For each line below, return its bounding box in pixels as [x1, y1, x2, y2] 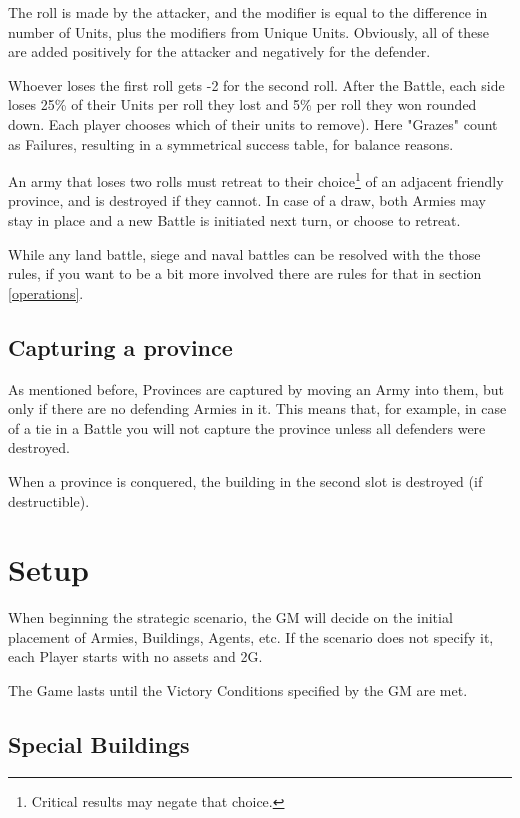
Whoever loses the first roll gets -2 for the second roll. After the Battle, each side [8, 74, 505, 95]
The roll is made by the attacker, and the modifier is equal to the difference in [8, 2, 488, 22]
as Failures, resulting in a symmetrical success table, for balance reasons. [8, 133, 454, 154]
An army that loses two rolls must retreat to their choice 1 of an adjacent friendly [8, 168, 504, 191]
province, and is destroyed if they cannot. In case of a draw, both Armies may [8, 190, 487, 211]
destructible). [8, 490, 90, 511]
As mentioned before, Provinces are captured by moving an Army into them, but [8, 378, 504, 399]
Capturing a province [8, 331, 233, 362]
